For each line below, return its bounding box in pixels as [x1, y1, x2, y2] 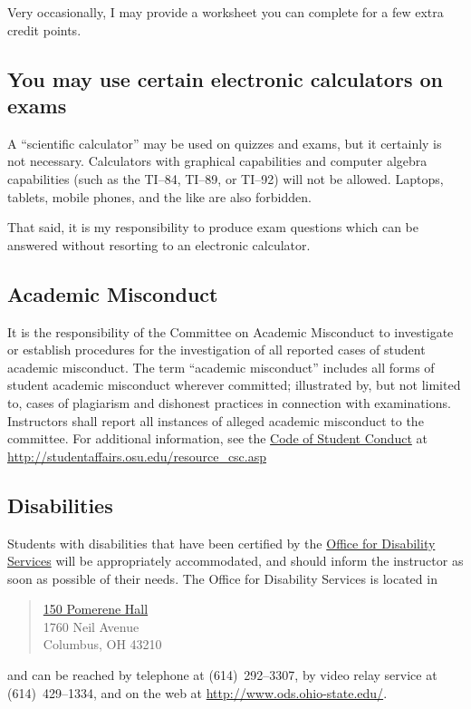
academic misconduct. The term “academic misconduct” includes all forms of [7, 357, 435, 376]
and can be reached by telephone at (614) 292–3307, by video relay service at [7, 665, 437, 685]
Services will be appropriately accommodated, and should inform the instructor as [7, 551, 464, 570]
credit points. [7, 20, 82, 39]
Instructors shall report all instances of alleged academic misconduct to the [7, 411, 424, 430]
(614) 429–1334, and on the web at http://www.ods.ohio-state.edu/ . [7, 683, 388, 702]
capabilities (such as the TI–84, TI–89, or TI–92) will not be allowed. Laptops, [7, 169, 444, 188]
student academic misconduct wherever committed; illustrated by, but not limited [7, 375, 461, 394]
